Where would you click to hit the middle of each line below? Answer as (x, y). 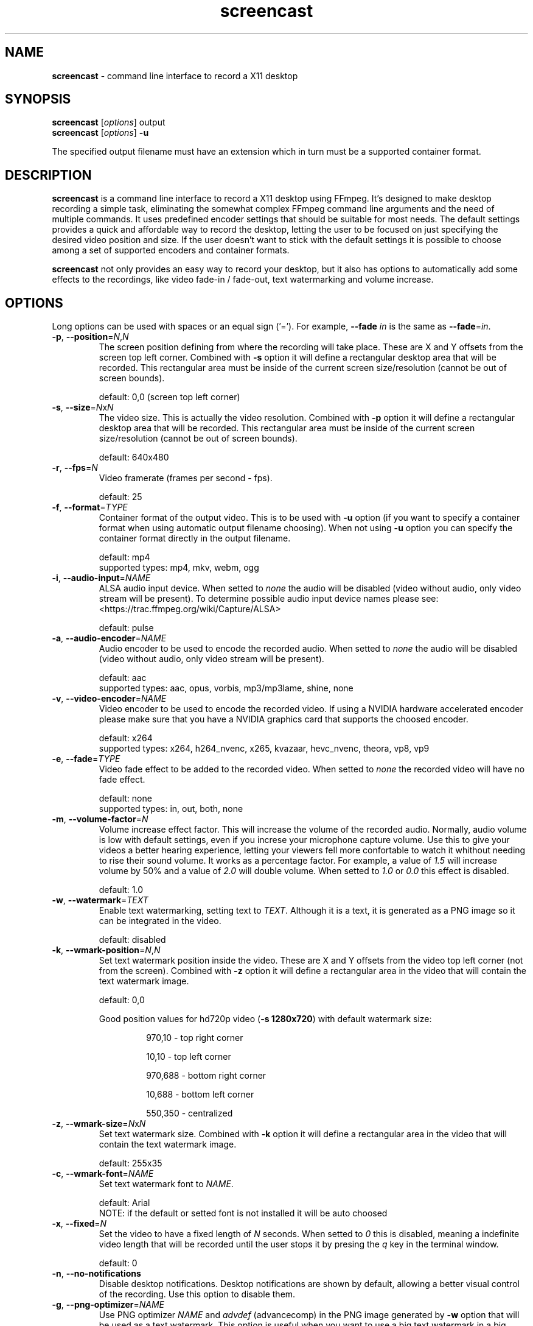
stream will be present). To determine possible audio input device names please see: (269, 599)
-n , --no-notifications (96, 1274)
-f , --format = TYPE (90, 507)
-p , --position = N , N (90, 337)
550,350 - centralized (190, 1113)
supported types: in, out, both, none (171, 809)
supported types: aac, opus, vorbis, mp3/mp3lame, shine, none (226, 688)
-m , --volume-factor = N (100, 819)
